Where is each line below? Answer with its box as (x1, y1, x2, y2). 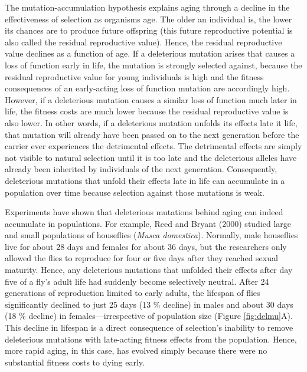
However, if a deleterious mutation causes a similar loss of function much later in (5, 93, 297, 106)
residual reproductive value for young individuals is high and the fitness (5, 70, 264, 83)
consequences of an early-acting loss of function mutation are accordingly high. (5, 82, 290, 94)
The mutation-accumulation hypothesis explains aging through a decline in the (5, 1, 290, 13)
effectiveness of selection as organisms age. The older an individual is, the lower (5, 12, 292, 25)
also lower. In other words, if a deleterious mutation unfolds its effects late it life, (5, 116, 298, 129)
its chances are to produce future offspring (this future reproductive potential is (5, 24, 293, 37)
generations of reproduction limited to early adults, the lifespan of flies (5, 287, 260, 299)
